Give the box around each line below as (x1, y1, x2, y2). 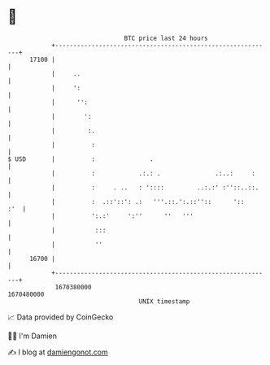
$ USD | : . (7, 154, 154, 163)
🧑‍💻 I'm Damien (7, 331, 58, 341)
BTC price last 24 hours (124, 34, 208, 42)
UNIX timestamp (138, 297, 190, 306)
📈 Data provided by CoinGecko (7, 312, 114, 322)
